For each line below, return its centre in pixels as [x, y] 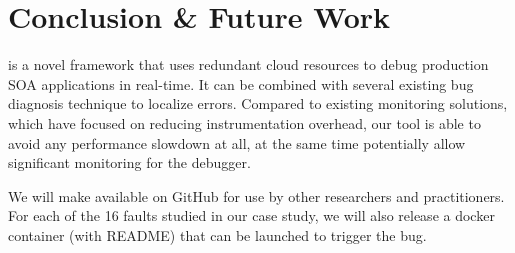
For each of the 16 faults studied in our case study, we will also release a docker [251, 215]
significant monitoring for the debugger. [129, 162]
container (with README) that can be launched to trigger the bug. [217, 234]
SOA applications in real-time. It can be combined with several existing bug [241, 83]
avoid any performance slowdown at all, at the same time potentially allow [237, 142]
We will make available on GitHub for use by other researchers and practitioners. [256, 195]
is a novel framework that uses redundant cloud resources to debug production [248, 64]
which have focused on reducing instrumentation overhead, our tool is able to [244, 122]
